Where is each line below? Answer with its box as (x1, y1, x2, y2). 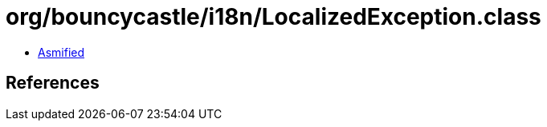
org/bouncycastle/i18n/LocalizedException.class (6, 3, 541, 30)
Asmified (38, 45, 85, 59)
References (6, 73, 100, 93)
